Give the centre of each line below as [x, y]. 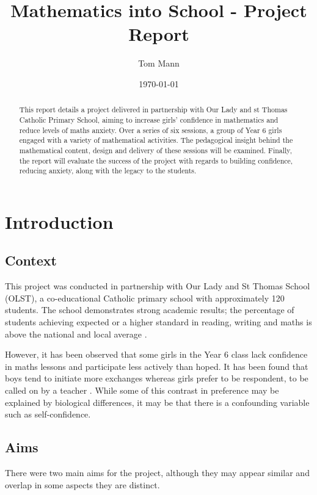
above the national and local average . [76, 334]
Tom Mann [159, 63]
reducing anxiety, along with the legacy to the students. [108, 171]
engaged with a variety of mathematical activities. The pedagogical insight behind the [156, 140]
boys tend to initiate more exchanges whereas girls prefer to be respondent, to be [157, 378]
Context [31, 260]
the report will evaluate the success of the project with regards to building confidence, [156, 160]
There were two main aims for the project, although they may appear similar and [157, 473]
